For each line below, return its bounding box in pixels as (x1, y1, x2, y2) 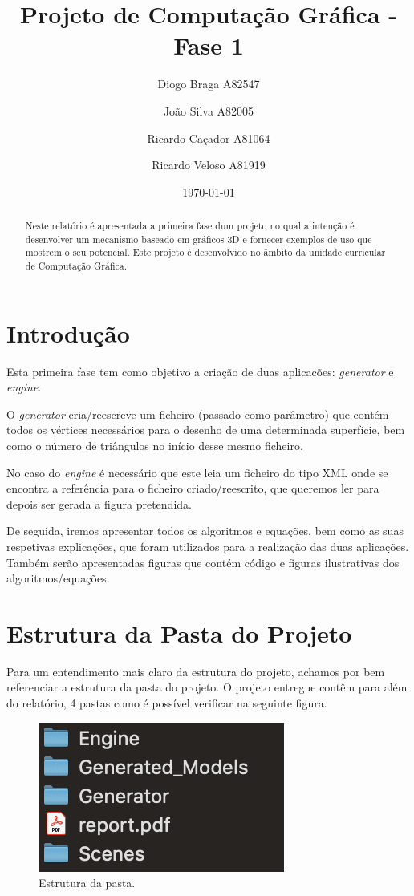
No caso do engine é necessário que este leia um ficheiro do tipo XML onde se (6, 464, 388, 480)
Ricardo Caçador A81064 (147, 129, 270, 146)
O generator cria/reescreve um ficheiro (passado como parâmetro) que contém (6, 405, 389, 422)
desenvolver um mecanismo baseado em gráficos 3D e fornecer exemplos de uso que (25, 232, 372, 245)
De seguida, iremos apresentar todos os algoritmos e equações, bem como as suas (6, 522, 404, 539)
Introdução (6, 316, 130, 349)
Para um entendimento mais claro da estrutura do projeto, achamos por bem (6, 663, 385, 679)
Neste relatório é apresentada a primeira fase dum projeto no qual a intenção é (25, 219, 355, 233)
